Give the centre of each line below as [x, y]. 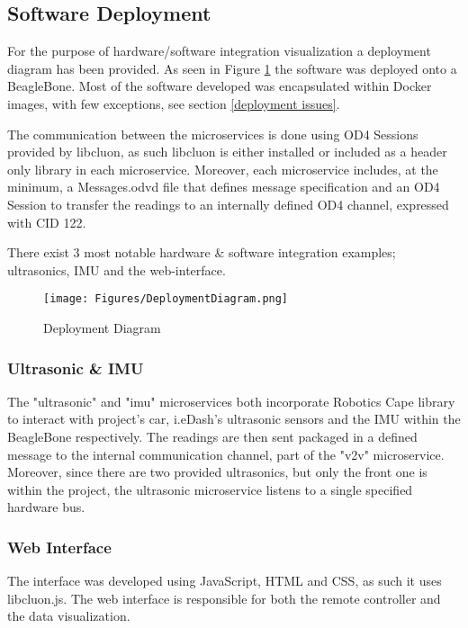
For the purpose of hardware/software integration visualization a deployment [219, 51]
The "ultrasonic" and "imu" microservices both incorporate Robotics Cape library [231, 401]
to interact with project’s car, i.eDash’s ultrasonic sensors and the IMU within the [234, 419]
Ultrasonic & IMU [76, 368]
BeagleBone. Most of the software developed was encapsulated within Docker [220, 86]
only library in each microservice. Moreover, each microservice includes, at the [223, 169]
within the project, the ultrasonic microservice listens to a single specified [210, 489]
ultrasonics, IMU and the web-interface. [117, 269]
